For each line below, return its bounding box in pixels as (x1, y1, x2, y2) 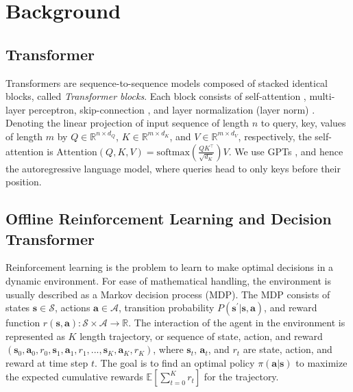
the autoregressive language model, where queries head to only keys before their (5, 161, 341, 175)
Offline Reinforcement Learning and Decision (5, 208, 332, 229)
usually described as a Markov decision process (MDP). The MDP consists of (5, 287, 330, 301)
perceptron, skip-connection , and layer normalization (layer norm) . (28, 102, 315, 116)
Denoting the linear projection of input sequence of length (5, 116, 249, 130)
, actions (55, 300, 90, 315)
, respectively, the (238, 129, 312, 143)
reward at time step (5, 355, 88, 369)
